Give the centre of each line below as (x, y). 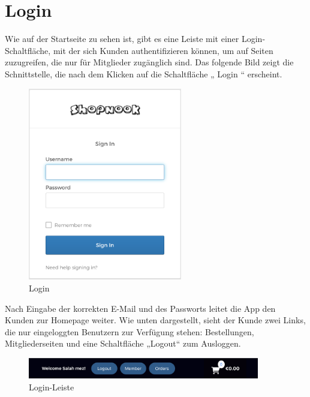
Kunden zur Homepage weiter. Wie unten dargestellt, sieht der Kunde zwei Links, (155, 320)
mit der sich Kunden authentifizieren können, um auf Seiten (163, 50)
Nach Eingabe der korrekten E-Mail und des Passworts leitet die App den (140, 308)
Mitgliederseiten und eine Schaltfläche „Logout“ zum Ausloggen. (123, 343)
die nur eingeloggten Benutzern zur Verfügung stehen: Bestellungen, (130, 331)
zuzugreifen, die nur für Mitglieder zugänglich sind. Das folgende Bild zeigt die (149, 62)
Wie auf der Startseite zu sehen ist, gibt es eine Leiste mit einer (122, 39)
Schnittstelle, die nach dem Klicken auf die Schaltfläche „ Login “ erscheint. (144, 73)
